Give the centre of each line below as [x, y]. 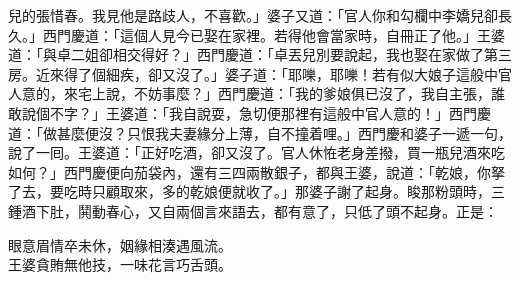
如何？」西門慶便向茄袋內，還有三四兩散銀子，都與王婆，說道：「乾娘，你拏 [256, 171]
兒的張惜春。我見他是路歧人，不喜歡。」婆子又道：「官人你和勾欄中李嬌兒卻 [253, 15]
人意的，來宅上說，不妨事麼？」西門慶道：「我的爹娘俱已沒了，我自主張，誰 [256, 93]
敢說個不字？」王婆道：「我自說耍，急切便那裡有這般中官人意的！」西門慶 [249, 112]
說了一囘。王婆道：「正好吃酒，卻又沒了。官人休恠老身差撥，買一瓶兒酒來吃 [256, 152]
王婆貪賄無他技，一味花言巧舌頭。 [120, 264]
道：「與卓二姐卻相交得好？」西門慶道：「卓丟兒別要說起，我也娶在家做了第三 [260, 54]
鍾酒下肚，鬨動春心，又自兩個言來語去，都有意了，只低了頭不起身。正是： [253, 210]
